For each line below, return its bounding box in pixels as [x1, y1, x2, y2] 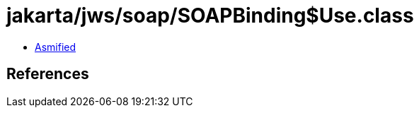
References [6, 65, 89, 83]
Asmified [35, 40, 76, 53]
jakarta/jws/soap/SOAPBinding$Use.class [6, 4, 414, 28]
